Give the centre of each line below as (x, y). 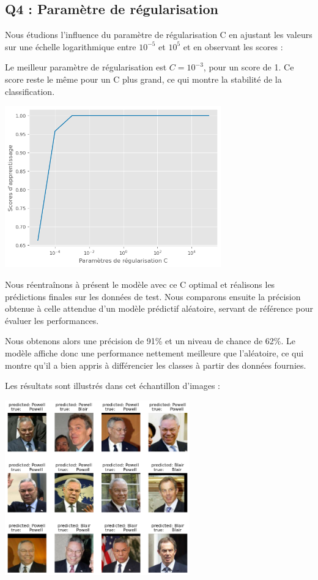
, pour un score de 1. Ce (249, 67)
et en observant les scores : (233, 46)
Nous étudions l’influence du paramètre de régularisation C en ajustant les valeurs (159, 35)
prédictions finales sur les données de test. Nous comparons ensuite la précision (153, 296)
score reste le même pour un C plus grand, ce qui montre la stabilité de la (143, 79)
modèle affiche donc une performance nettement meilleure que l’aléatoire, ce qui (154, 352)
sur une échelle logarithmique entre (71, 46)
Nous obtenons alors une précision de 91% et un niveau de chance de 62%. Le (150, 341)
